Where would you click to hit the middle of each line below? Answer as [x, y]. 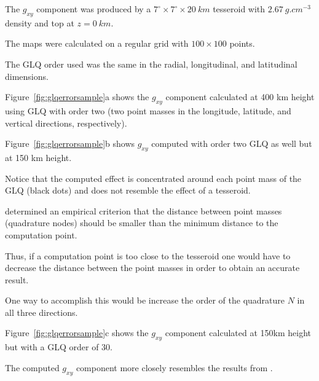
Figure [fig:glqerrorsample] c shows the [77, 333]
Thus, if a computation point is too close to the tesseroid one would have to [148, 255]
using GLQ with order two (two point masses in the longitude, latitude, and [148, 110]
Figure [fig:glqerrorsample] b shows [70, 143]
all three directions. [41, 312]
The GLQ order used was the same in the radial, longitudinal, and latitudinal [151, 64]
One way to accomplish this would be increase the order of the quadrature [145, 300]
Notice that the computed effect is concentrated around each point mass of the [153, 178]
